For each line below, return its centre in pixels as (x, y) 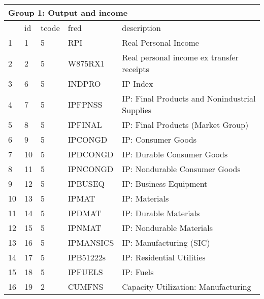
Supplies (137, 110)
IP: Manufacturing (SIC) (166, 242)
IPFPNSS (85, 104)
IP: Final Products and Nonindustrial (189, 98)
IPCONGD (88, 139)
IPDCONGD (91, 154)
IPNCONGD (91, 169)
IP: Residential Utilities (164, 257)
